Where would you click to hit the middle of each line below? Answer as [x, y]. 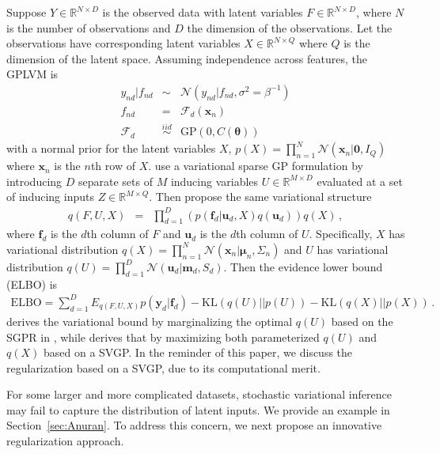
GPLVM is [32, 74]
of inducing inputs [50, 197]
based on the [362, 321]
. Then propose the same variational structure [260, 197]
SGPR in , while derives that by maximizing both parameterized [163, 337]
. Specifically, [341, 234]
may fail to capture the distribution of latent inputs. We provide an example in [198, 409]
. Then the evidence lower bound [303, 266]
